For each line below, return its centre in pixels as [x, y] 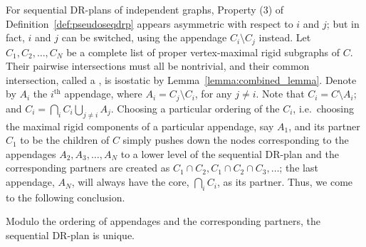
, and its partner [324, 126]
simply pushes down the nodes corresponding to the [236, 140]
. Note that [280, 94]
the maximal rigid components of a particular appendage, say [140, 126]
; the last [299, 168]
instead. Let [285, 37]
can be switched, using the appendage [144, 37]
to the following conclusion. [66, 197]
